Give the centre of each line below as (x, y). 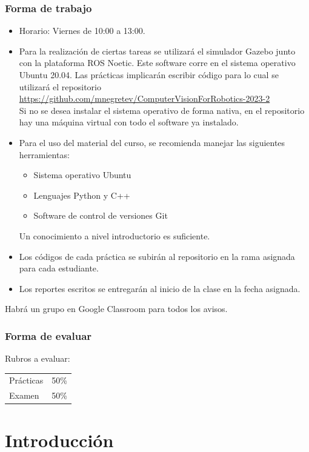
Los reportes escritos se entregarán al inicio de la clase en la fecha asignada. (160, 288)
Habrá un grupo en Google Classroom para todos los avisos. (116, 309)
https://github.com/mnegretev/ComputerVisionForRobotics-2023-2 (145, 98)
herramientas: (44, 154)
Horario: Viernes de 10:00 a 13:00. (82, 31)
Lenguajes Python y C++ (82, 195)
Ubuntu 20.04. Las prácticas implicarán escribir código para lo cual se (149, 75)
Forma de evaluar (48, 335)
